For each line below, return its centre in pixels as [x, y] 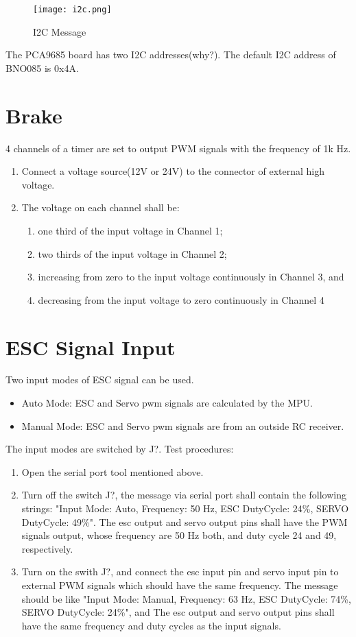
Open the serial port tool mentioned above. [112, 471]
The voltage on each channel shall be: [100, 207]
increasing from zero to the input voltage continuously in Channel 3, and [191, 277]
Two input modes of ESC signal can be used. [100, 380]
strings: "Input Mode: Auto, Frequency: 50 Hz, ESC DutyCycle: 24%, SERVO [185, 508]
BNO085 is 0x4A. [42, 68]
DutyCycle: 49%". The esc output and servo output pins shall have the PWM [185, 521]
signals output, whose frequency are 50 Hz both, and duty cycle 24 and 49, [179, 535]
